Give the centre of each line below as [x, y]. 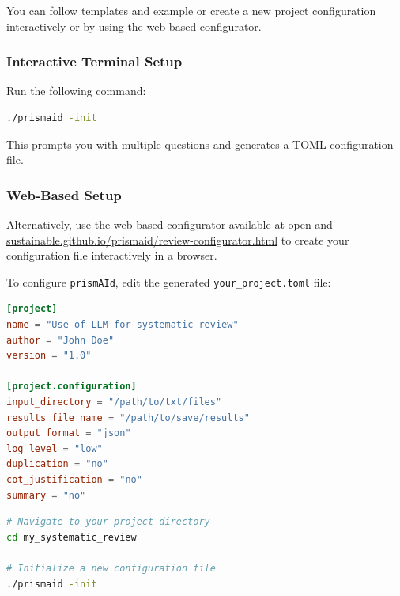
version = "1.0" [49, 356]
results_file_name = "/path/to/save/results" [128, 418]
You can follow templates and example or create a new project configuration [191, 10]
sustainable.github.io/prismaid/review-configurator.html [142, 239]
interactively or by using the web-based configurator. [134, 26]
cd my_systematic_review [72, 537]
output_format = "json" [69, 433]
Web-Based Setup [64, 194]
